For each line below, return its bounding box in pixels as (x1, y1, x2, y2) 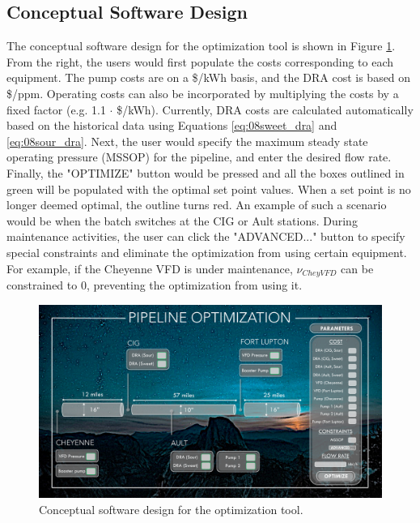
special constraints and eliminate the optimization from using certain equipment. (6, 243, 407, 260)
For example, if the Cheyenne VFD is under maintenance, (6, 259, 293, 277)
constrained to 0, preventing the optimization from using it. (6, 276, 303, 293)
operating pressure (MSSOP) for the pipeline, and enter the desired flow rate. (6, 148, 392, 165)
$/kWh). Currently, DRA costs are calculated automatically (117, 101, 414, 118)
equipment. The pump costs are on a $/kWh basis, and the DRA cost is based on (6, 69, 411, 86)
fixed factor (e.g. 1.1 (6, 101, 106, 118)
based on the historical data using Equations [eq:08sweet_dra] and (6, 117, 337, 134)
